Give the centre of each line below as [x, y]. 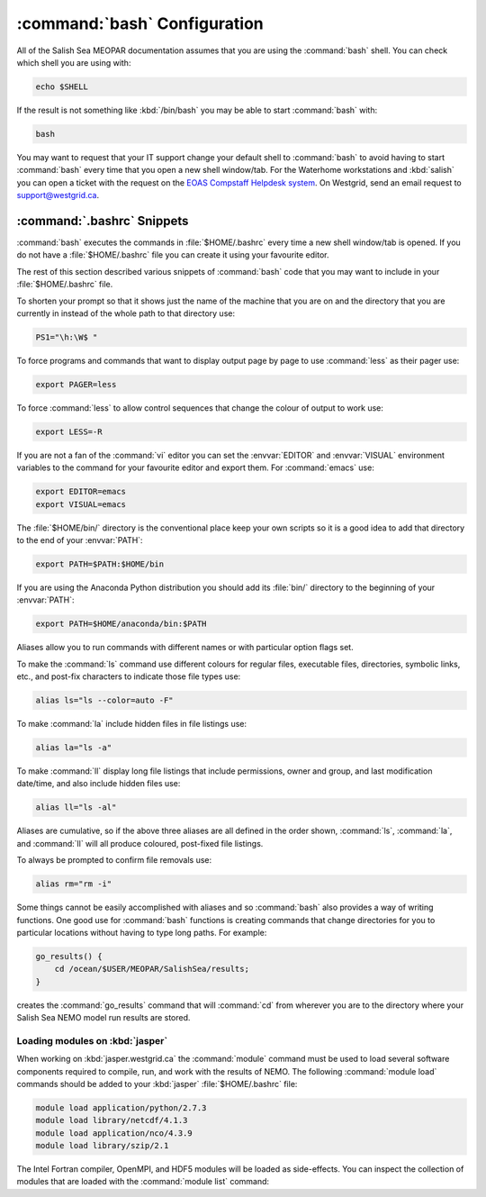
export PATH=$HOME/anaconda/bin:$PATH [121, 624]
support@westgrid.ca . [58, 195]
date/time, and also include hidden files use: [99, 784]
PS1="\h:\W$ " [67, 337]
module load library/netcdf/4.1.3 [112, 1120]
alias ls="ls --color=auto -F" [105, 701]
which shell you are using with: [74, 62]
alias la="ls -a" [74, 748]
